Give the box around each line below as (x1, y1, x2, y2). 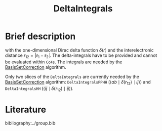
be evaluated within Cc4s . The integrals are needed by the (5, 59, 122, 65)
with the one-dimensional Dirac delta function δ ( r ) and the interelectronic (5, 47, 154, 53)
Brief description (5, 31, 76, 42)
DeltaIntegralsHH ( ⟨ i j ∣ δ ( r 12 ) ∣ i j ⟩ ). (5, 85, 74, 92)
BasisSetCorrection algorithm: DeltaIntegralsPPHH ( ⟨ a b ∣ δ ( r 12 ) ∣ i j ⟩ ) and (5, 79, 151, 86)
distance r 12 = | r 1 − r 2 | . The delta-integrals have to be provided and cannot (5, 52, 157, 59)
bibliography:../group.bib (5, 120, 56, 126)
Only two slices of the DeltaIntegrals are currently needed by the (5, 74, 139, 80)
